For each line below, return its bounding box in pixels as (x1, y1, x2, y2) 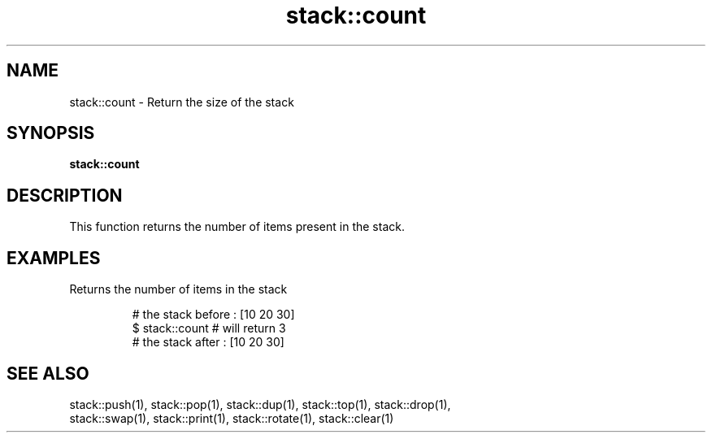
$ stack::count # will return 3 (132, 321, 286, 336)
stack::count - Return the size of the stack (69, 94, 294, 109)
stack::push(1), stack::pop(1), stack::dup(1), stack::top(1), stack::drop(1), (69, 397, 451, 411)
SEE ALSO (7, 363, 89, 384)
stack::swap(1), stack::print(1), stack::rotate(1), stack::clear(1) (69, 411, 394, 425)
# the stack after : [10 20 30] (132, 335, 284, 350)
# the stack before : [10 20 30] (132, 307, 295, 322)
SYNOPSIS (7, 123, 95, 144)
